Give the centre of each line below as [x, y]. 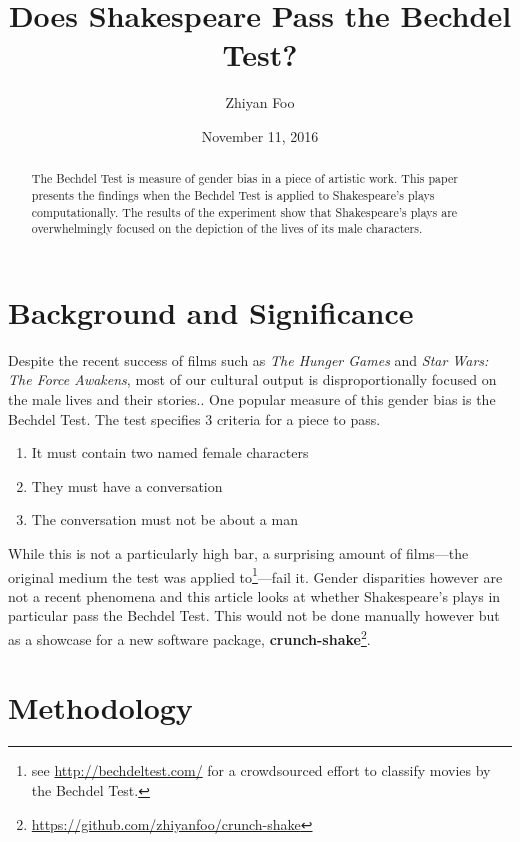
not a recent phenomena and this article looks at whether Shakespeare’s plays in [254, 595]
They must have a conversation [127, 485]
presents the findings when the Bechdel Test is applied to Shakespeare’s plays [233, 194]
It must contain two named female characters [170, 452]
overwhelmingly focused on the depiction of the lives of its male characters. [227, 228]
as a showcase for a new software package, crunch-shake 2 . [189, 637]
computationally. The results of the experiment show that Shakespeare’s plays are [244, 211]
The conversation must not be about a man [164, 519]
